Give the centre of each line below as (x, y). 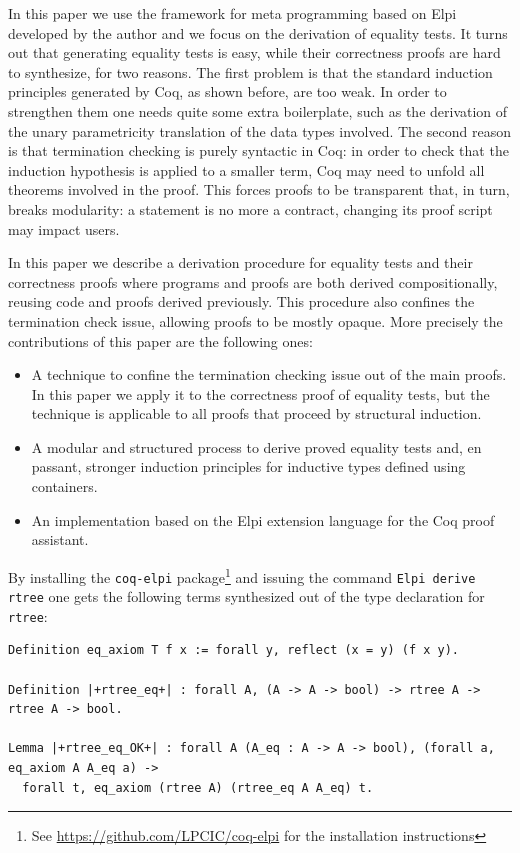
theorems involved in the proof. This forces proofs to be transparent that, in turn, (259, 189)
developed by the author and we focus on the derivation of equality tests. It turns (258, 32)
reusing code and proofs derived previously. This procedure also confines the (241, 301)
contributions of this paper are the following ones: (160, 340)
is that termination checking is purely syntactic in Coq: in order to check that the (258, 150)
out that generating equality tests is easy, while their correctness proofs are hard (254, 52)
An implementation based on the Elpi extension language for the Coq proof (263, 519)
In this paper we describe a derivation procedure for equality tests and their (240, 262)
